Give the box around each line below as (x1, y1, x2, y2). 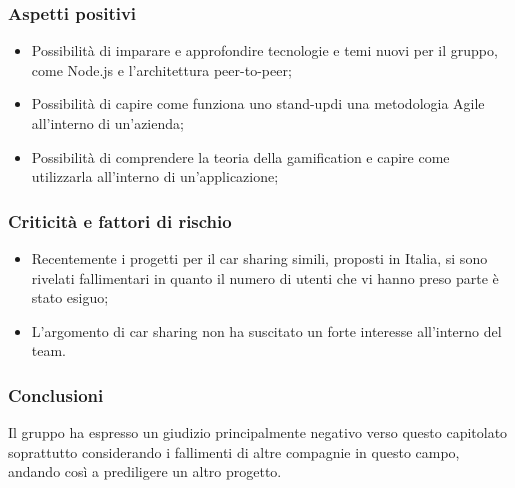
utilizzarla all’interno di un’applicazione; (31, 166, 279, 187)
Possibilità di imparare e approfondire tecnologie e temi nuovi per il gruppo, (31, 40, 498, 61)
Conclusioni (8, 382, 104, 407)
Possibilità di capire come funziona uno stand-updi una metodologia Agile (31, 93, 485, 114)
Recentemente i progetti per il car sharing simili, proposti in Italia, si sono (31, 248, 488, 268)
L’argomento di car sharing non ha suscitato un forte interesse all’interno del (31, 320, 502, 341)
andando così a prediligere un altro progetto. (8, 461, 282, 482)
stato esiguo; (31, 287, 109, 308)
